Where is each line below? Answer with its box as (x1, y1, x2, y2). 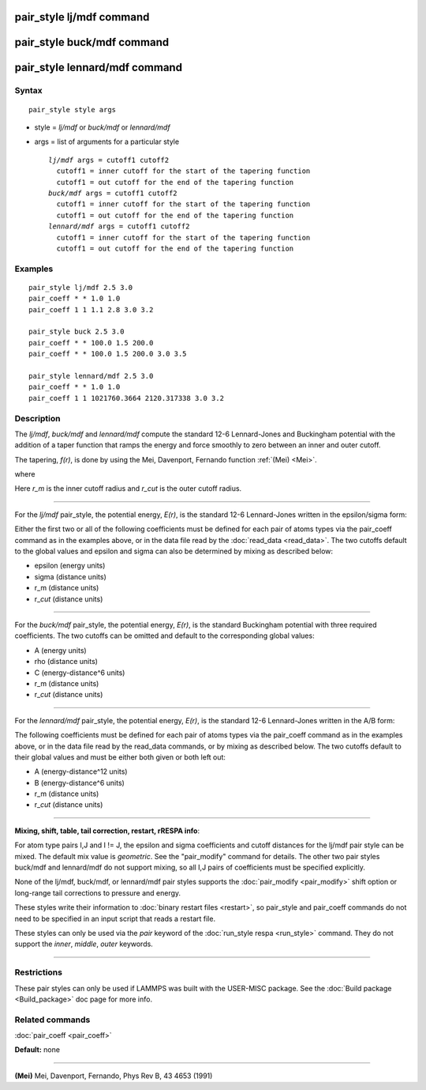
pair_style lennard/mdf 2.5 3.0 (28, 372, 154, 380)
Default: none (14, 1045, 61, 1054)
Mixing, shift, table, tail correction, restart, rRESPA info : (14, 826, 200, 835)
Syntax (14, 85, 43, 96)
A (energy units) (34, 645, 87, 655)
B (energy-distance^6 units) (34, 778, 125, 787)
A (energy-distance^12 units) (34, 767, 128, 776)
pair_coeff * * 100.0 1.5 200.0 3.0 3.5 (28, 349, 187, 359)
